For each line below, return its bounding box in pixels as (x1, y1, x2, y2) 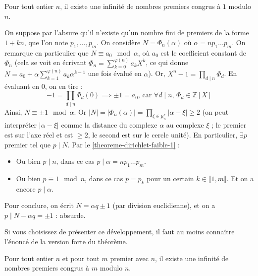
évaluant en (4, 80, 39, 91)
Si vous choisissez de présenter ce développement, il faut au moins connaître (4, 226, 235, 237)
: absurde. (55, 209, 86, 220)
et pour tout (62, 253, 100, 263)
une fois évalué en (88, 68, 142, 78)
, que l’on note (24, 37, 68, 47)
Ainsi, (4, 106, 22, 117)
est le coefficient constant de (160, 47, 246, 58)
